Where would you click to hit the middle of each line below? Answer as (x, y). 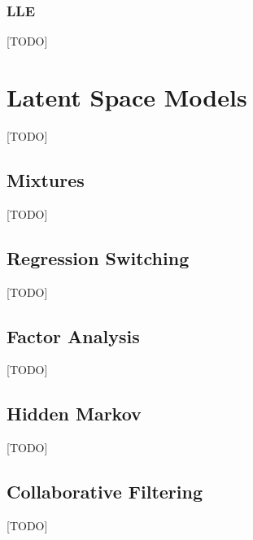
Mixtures (46, 179)
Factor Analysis (73, 335)
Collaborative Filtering (105, 492)
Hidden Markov (74, 414)
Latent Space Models (127, 97)
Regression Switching (98, 257)
